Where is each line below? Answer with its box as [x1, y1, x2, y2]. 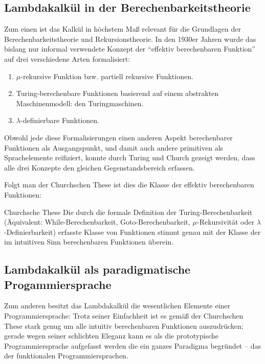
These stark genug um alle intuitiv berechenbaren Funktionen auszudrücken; [4, 320, 244, 331]
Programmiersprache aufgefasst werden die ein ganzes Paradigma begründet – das [4, 340, 261, 351]
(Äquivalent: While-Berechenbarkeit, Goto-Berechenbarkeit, [4, 216, 190, 227]
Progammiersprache [4, 276, 112, 292]
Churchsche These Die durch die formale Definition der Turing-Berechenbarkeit [4, 206, 253, 217]
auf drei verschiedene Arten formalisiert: [4, 53, 130, 64]
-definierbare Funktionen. [20, 115, 99, 126]
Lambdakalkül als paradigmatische [4, 261, 191, 277]
